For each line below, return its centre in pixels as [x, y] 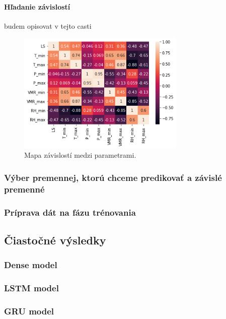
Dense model [31, 265]
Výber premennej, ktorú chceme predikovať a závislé [113, 177]
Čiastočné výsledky [55, 240]
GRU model [29, 311]
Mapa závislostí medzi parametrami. [80, 155]
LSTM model [31, 288]
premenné [24, 189]
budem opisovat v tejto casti [48, 25]
